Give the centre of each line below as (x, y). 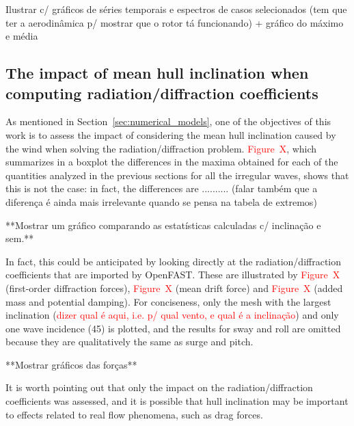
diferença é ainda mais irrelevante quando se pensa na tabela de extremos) (161, 201)
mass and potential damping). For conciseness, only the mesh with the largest (168, 301)
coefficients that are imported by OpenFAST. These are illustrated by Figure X (173, 275)
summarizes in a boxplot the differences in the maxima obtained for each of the (172, 162)
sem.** (20, 238)
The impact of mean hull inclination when (157, 73)
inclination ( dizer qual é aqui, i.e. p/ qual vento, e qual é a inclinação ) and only (172, 315)
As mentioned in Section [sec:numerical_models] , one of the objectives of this (168, 121)
